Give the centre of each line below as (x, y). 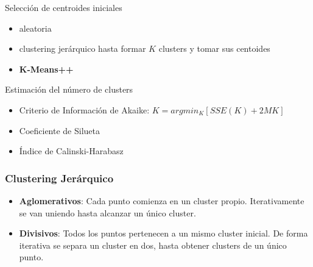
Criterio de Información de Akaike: (84, 109)
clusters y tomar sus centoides (214, 48)
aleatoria (35, 28)
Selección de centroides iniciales (64, 7)
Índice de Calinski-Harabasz (71, 151)
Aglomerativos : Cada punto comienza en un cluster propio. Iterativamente (162, 200)
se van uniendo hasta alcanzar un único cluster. (107, 212)
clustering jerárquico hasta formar (83, 48)
